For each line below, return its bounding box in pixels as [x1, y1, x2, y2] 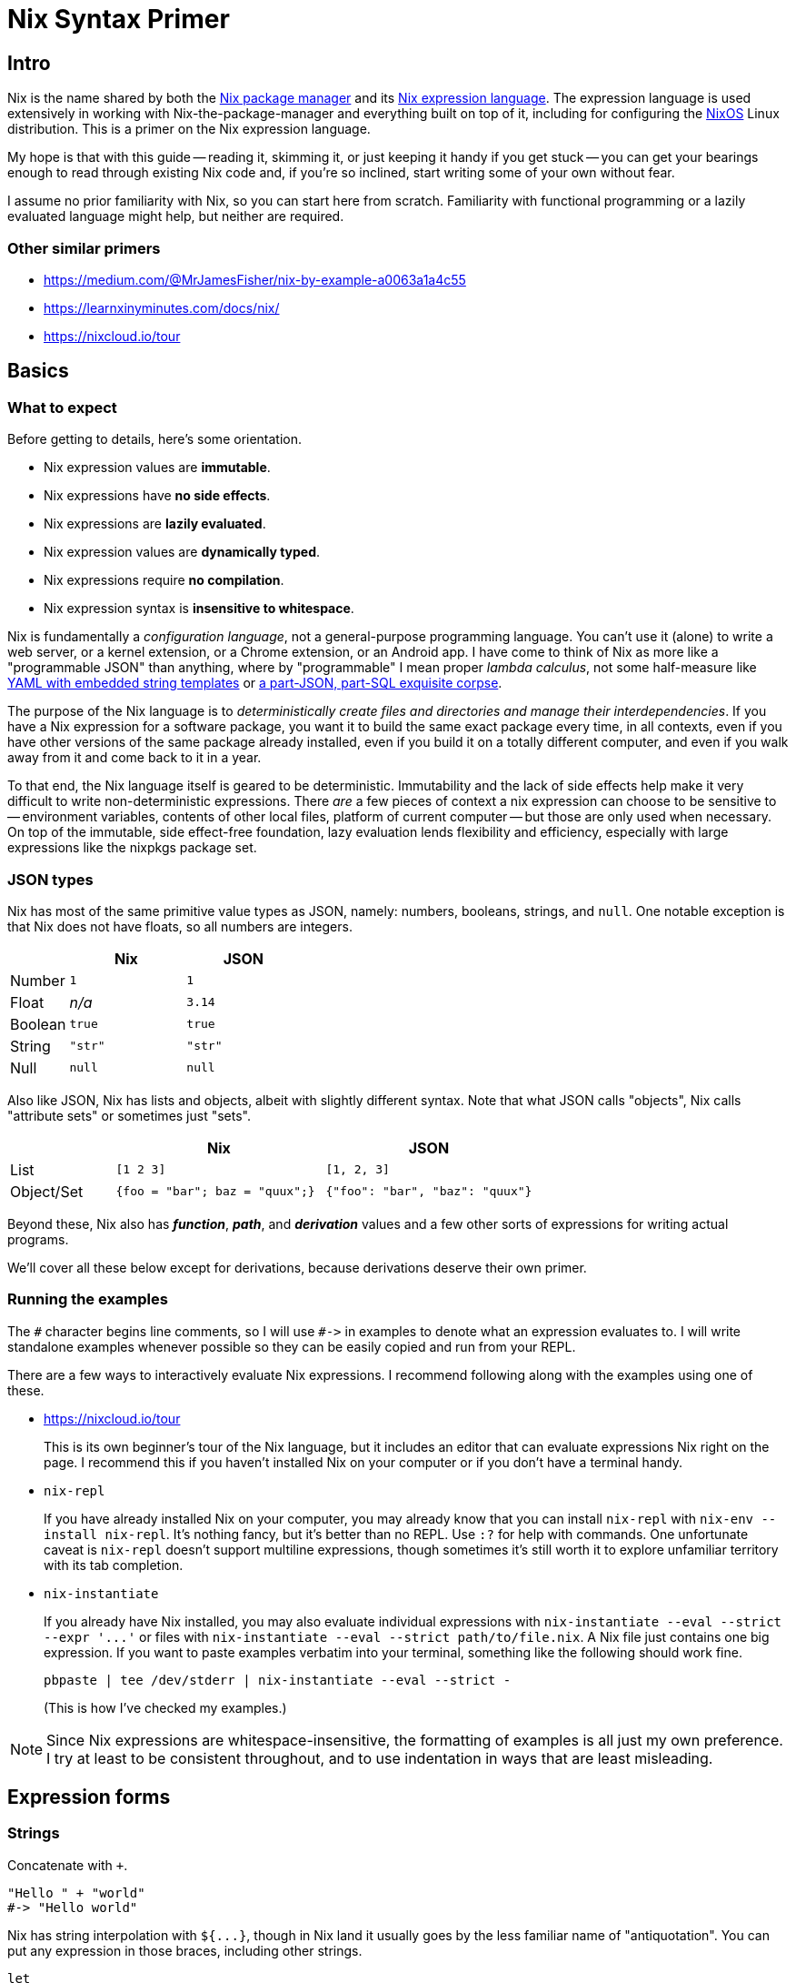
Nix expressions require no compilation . [44, 572, 284, 589]
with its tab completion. [44, 1556, 184, 1573]
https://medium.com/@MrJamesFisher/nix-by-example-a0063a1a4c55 [44, 271, 466, 287]
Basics [7, 359, 69, 383]
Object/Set [10, 1182, 84, 1201]
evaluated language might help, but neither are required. [7, 208, 344, 225]
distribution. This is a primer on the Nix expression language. [7, 121, 371, 137]
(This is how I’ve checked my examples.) [44, 1699, 287, 1716]
